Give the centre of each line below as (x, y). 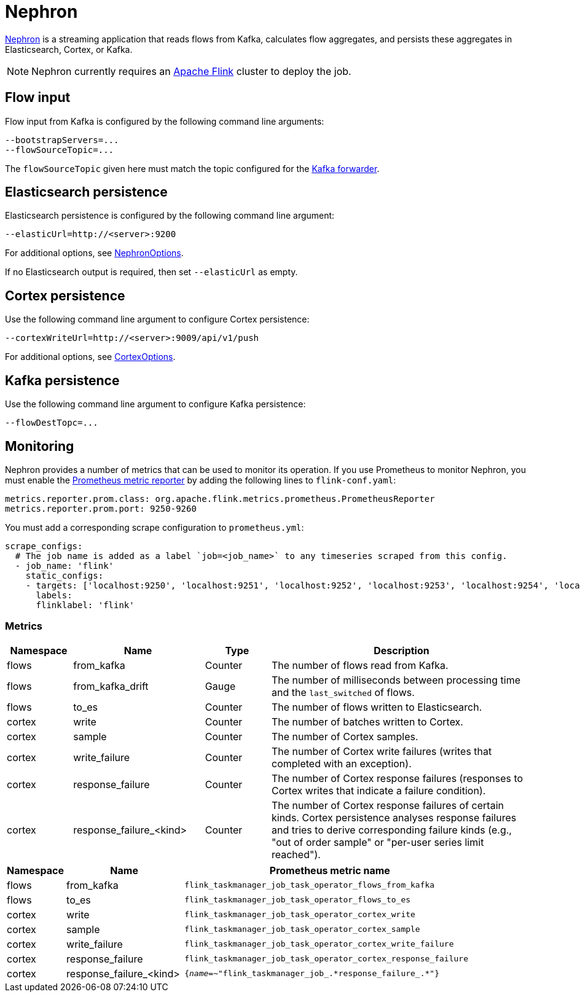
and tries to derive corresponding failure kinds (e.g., (392, 830)
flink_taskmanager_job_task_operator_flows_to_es (298, 900)
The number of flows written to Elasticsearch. (377, 707)
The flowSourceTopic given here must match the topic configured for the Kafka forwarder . (192, 168)
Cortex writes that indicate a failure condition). (379, 790)
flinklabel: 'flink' (85, 605)
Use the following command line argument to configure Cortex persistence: (157, 319)
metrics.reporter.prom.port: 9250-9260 (101, 508)
